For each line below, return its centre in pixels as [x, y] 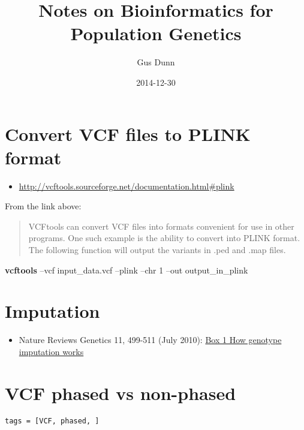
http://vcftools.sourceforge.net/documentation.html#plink [127, 186]
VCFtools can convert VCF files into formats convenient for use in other [161, 226]
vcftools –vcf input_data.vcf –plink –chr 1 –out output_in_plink [127, 270]
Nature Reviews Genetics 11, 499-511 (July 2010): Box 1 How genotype [150, 340]
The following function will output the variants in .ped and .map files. [157, 249]
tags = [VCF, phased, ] [52, 421]
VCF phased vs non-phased [121, 393]
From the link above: [43, 206]
